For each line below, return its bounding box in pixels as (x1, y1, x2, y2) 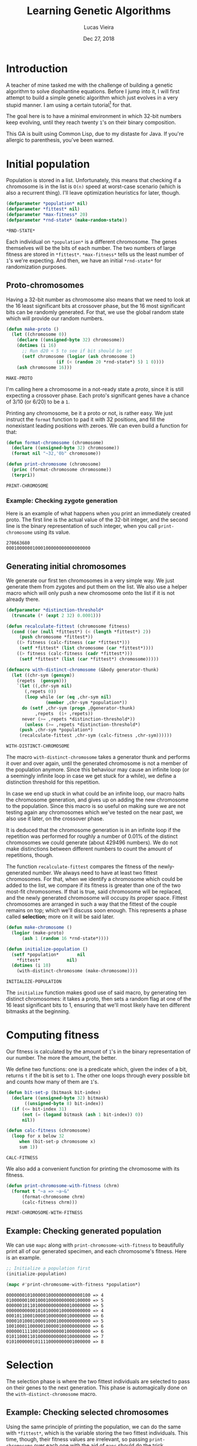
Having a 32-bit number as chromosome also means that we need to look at (6, 296, 191, 303)
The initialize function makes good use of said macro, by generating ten (6, 989, 187, 996)
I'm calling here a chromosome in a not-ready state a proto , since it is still (6, 385, 184, 393)
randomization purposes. (6, 263, 67, 270)
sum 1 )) (19, 1144, 38, 1151)
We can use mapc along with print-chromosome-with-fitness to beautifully (6, 1241, 184, 1248)
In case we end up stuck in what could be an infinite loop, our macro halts (6, 790, 185, 797)
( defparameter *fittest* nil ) (6, 206, 81, 212)
